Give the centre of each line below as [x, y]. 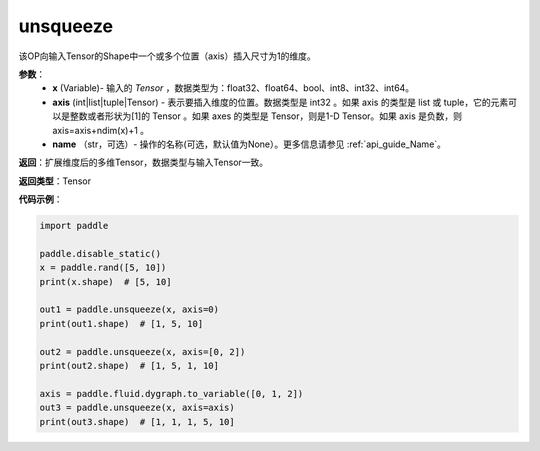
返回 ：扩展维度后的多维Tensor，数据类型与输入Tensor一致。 [143, 162]
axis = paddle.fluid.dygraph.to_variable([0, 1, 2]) [171, 393]
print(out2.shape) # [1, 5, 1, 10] [129, 365]
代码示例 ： [40, 199]
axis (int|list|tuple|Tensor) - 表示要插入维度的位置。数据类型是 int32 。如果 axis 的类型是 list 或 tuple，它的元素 [280, 102]
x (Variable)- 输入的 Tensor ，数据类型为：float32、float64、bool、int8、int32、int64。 [233, 88]
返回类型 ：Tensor [55, 181]
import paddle [74, 226]
